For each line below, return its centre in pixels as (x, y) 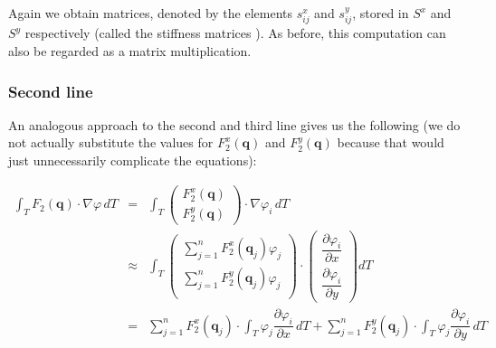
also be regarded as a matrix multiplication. (130, 51)
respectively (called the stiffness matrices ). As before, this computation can (235, 33)
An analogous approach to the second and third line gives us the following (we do (234, 124)
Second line (51, 91)
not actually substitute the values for (111, 142)
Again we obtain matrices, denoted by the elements (150, 13)
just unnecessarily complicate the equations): (133, 160)
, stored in (381, 13)
